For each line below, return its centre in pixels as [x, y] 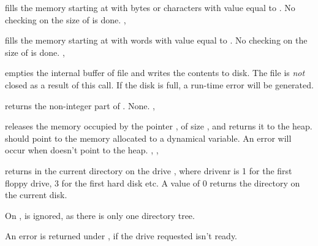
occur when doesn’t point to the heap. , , [82, 150]
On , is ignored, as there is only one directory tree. [100, 215]
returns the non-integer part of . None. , [80, 105]
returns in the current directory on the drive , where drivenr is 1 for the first [149, 170]
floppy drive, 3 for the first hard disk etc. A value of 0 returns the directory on [153, 183]
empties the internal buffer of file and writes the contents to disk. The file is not [155, 73]
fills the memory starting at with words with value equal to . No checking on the [156, 40]
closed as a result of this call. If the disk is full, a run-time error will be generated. [159, 84]
